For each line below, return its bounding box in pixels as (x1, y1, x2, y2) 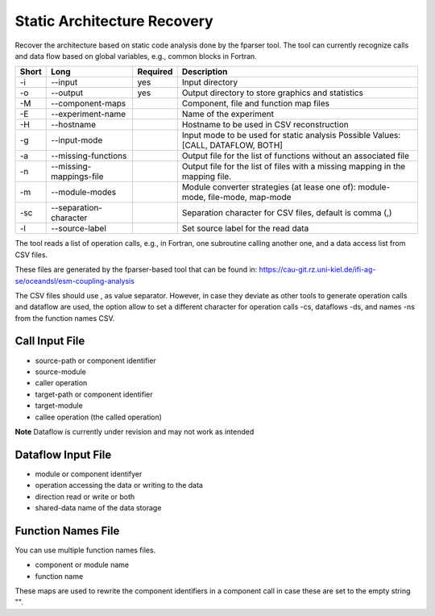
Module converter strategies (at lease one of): (181, 181, 356, 193)
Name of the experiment (181, 109, 274, 120)
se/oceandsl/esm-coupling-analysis (14, 276, 135, 285)
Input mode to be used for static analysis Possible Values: (181, 130, 401, 141)
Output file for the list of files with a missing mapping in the (181, 161, 406, 173)
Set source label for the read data (181, 223, 309, 234)
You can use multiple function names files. (14, 545, 156, 555)
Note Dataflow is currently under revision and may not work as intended (14, 427, 255, 436)
